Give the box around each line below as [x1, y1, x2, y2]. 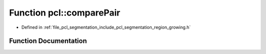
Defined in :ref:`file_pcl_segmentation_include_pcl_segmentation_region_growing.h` [21, 24, 191, 30]
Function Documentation [9, 37, 87, 45]
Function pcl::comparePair [9, 7, 121, 18]
